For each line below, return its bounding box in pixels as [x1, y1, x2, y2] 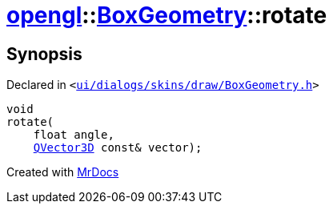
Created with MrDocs [6, 165, 119, 180]
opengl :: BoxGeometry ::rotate [6, 2, 327, 29]
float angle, [33, 128, 114, 142]
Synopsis [6, 43, 82, 64]
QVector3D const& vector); [33, 141, 203, 155]
